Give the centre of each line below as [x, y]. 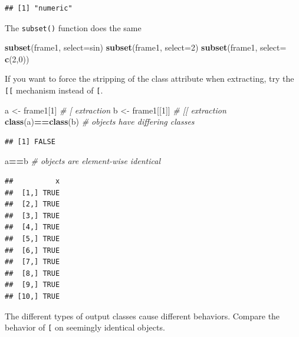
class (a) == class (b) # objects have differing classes [100, 121]
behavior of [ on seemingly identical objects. [85, 327]
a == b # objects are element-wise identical [83, 161]
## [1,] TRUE [32, 193]
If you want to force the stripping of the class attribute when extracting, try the [149, 79]
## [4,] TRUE [32, 227]
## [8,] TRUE [32, 273]
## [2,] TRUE [32, 204]
